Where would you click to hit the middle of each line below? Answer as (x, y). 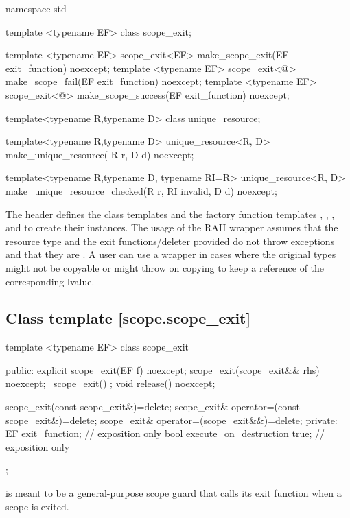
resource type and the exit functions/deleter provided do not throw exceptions (170, 240)
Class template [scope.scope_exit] (128, 318)
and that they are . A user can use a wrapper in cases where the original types (171, 254)
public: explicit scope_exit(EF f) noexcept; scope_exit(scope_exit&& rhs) (163, 369)
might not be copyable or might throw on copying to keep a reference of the (165, 267)
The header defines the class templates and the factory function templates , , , (170, 214)
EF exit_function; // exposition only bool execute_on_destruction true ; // (165, 433)
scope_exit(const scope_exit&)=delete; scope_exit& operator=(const (153, 407)
